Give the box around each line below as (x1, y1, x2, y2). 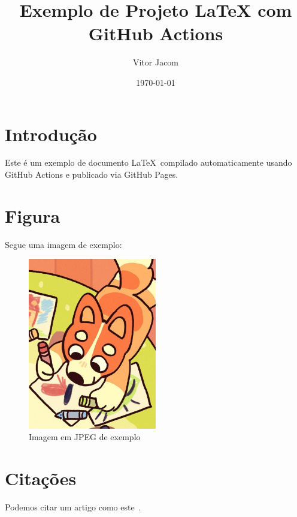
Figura (5, 203, 60, 228)
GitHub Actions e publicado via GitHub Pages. (5, 168, 178, 181)
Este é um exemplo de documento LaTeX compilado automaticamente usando (5, 156, 292, 169)
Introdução (5, 121, 97, 146)
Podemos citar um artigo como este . (5, 500, 141, 513)
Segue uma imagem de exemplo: (5, 238, 122, 250)
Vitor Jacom (132, 56, 179, 68)
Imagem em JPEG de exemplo (29, 431, 141, 443)
